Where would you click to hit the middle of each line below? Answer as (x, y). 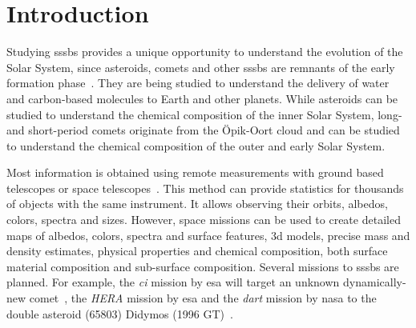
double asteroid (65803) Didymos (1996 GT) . (120, 313)
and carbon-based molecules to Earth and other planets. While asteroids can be (202, 98)
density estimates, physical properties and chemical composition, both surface (197, 251)
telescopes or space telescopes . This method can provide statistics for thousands (205, 188)
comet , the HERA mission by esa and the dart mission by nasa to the (203, 298)
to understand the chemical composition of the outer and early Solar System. (196, 145)
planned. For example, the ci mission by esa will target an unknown (173, 282)
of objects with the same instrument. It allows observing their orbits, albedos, (197, 204)
